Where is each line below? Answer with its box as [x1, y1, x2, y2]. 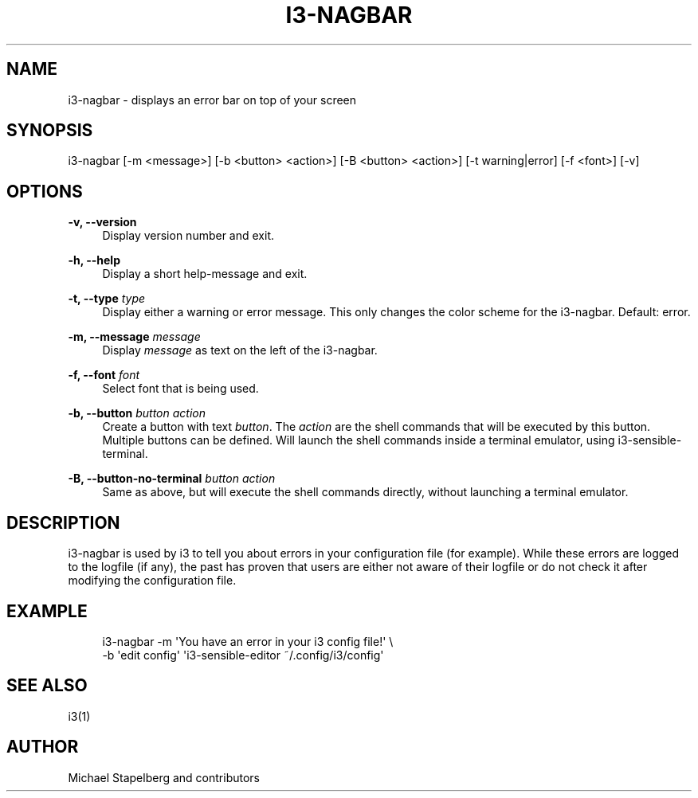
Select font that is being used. [102, 381, 259, 396]
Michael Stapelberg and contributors [68, 770, 261, 784]
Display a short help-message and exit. [102, 267, 308, 281]
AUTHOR [6, 737, 79, 757]
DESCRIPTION [6, 512, 120, 533]
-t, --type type [68, 291, 146, 306]
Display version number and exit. [102, 229, 275, 243]
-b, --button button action [68, 406, 206, 421]
